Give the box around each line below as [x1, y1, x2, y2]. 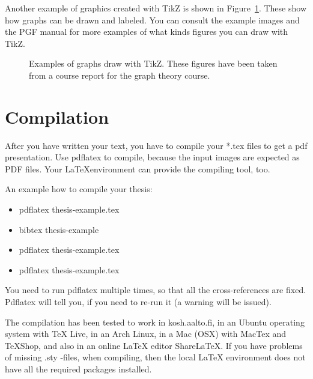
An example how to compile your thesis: [5, 183, 153, 195]
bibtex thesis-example [19, 223, 99, 235]
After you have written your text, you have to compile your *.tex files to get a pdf [5, 139, 308, 151]
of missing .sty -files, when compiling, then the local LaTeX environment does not [5, 351, 306, 363]
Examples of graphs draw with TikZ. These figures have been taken [29, 57, 278, 70]
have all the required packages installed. [5, 363, 152, 375]
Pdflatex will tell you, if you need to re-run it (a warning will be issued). [5, 296, 272, 308]
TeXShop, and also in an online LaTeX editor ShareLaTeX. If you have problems [5, 339, 303, 351]
